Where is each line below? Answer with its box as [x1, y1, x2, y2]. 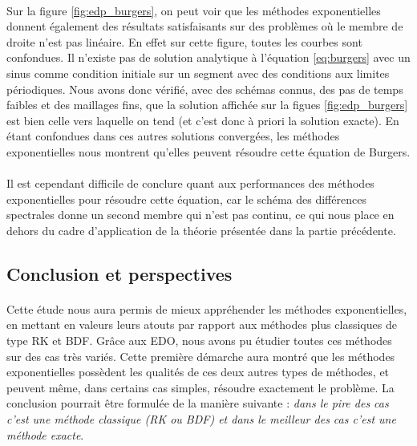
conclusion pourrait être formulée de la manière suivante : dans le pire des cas [6, 395, 389, 412]
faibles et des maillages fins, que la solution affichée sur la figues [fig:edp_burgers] [6, 96, 408, 113]
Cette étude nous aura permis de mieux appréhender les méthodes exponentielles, [6, 300, 407, 317]
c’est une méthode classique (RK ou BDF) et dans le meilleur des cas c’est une [6, 411, 396, 428]
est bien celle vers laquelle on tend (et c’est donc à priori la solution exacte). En [6, 111, 399, 128]
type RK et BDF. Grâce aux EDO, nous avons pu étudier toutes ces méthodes [6, 332, 392, 349]
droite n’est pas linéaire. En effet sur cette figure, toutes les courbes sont [6, 33, 362, 50]
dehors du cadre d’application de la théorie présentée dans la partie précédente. [6, 221, 396, 238]
